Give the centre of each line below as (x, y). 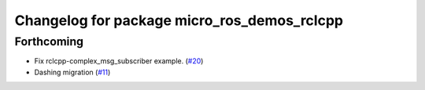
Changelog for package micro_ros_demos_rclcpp (179, 20)
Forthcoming (49, 41)
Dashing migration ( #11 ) (72, 72)
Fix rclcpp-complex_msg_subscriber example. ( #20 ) (119, 61)
